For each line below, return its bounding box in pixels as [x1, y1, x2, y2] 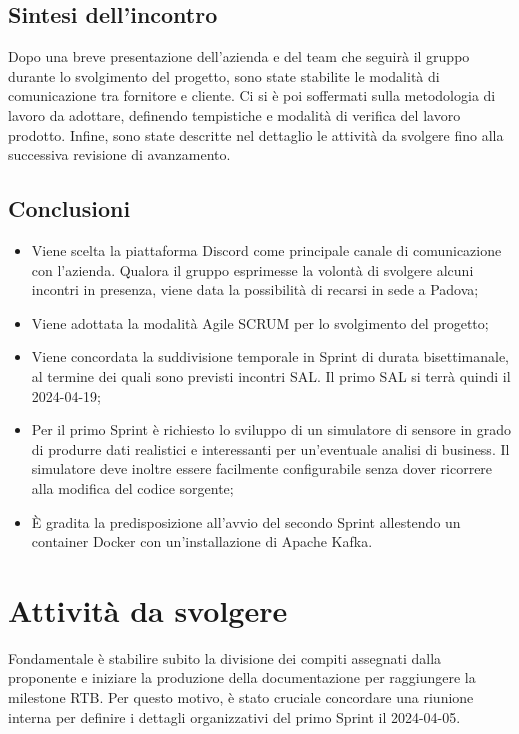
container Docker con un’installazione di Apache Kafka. [31, 531, 373, 552]
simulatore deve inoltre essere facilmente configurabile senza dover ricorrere [31, 458, 493, 479]
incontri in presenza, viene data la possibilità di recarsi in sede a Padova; [31, 279, 479, 300]
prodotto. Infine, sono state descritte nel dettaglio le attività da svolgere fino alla [8, 124, 504, 145]
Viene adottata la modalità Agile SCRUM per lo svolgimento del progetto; [31, 312, 489, 333]
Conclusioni [8, 193, 131, 224]
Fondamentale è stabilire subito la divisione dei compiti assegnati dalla [8, 647, 442, 668]
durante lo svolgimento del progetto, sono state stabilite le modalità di [8, 65, 440, 86]
